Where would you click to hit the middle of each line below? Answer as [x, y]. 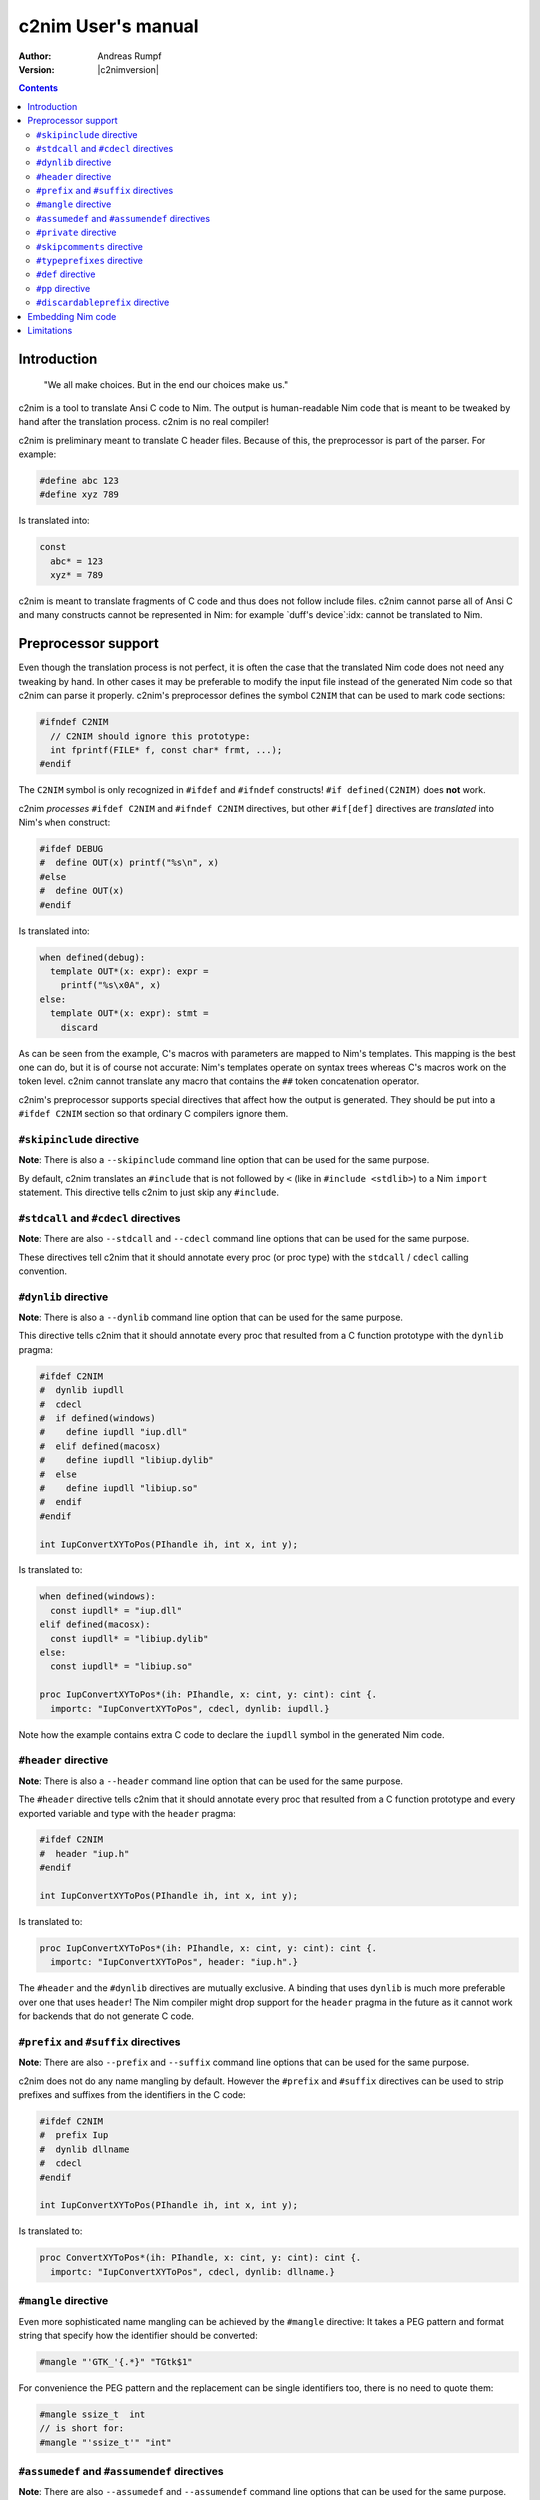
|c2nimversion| [128, 69]
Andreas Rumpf [129, 56]
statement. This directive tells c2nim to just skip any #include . [149, 1192]
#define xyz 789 [79, 494]
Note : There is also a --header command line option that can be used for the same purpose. [211, 1781]
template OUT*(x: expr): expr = [129, 971]
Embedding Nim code [72, 316]
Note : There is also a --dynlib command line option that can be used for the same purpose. [211, 1317]
